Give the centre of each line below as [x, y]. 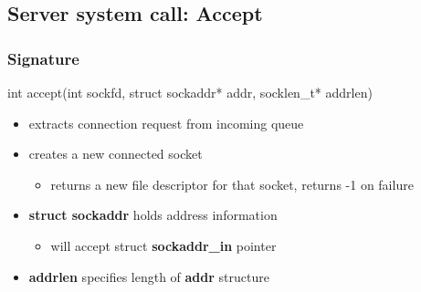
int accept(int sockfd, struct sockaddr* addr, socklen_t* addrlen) [190, 92]
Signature [43, 58]
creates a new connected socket [116, 154]
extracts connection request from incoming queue [166, 123]
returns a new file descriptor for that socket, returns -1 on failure [232, 184]
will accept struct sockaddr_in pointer [163, 245]
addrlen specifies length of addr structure [149, 276]
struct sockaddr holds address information [153, 215]
